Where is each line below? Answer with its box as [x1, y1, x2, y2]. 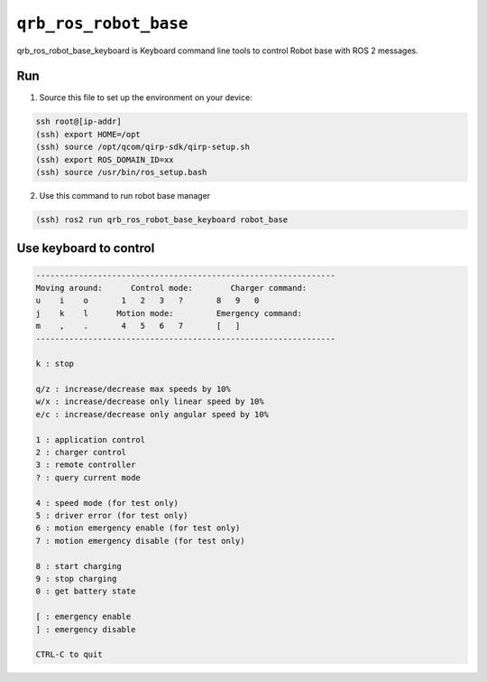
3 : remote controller [35, 460, 136, 470]
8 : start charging [35, 561, 122, 571]
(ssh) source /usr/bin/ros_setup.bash [35, 167, 207, 177]
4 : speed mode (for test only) [35, 498, 179, 508]
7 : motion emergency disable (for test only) [35, 536, 245, 546]
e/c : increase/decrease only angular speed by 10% [35, 409, 270, 419]
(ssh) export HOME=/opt [35, 129, 142, 139]
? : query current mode [35, 472, 142, 482]
